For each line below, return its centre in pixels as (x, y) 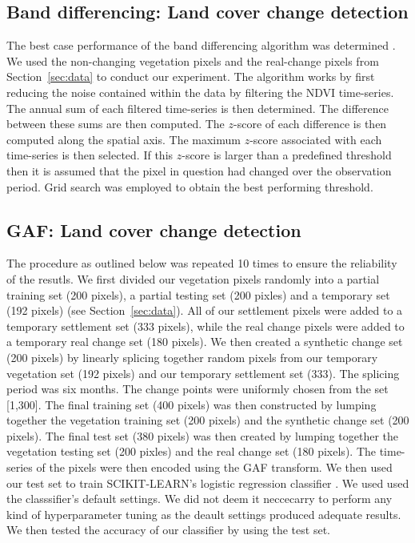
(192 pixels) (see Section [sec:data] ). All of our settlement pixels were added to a (205, 310)
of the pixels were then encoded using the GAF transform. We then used (214, 467)
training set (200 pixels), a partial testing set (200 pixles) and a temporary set (198, 294)
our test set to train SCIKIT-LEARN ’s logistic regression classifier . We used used (208, 483)
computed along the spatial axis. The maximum (124, 139)
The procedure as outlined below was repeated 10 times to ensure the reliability (202, 263)
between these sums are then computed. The (116, 124)
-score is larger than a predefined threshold (287, 155)
